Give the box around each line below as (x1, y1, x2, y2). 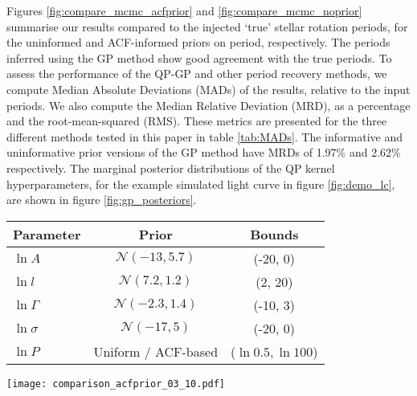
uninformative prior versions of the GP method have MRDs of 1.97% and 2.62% (6, 144, 401, 161)
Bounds (250, 224, 299, 243)
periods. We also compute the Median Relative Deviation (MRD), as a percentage (6, 96, 411, 113)
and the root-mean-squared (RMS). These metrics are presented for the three (6, 112, 387, 129)
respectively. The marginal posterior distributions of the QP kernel (6, 159, 335, 176)
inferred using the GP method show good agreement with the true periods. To (6, 49, 392, 66)
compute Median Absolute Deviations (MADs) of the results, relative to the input (6, 80, 411, 97)
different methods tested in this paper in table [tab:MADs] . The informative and (6, 128, 403, 145)
